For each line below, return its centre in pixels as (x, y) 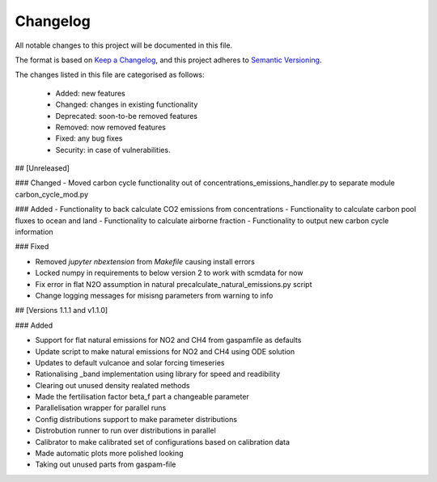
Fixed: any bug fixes (89, 138)
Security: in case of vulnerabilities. (113, 150)
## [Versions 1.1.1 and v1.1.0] (62, 311)
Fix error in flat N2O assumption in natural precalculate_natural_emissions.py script (174, 284)
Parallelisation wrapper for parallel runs (101, 408)
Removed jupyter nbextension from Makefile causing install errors (145, 261)
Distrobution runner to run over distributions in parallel (125, 431)
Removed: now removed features (110, 127)
